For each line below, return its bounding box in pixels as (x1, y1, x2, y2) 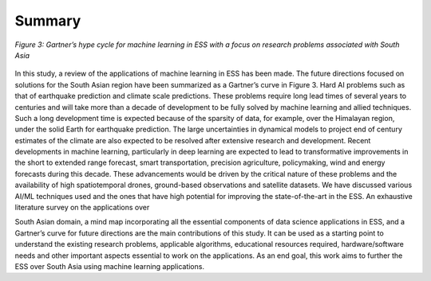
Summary (14, 12, 81, 29)
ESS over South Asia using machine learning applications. (14, 261, 205, 271)
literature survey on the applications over (14, 203, 150, 213)
